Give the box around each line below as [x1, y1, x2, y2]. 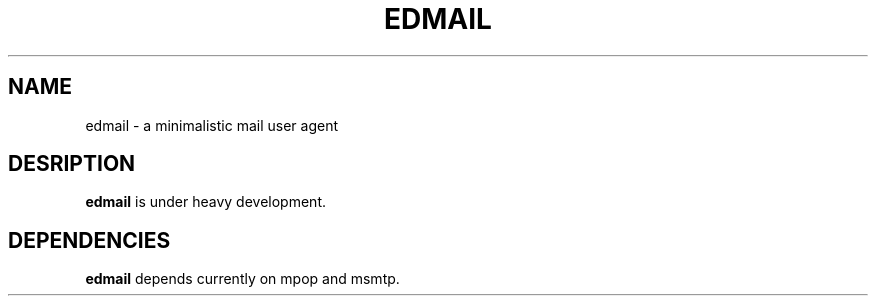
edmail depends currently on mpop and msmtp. [85, 270, 400, 288]
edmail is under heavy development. [85, 193, 327, 211]
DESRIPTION [8, 151, 136, 177]
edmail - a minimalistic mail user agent [85, 116, 339, 134]
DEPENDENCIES [8, 227, 171, 253]
